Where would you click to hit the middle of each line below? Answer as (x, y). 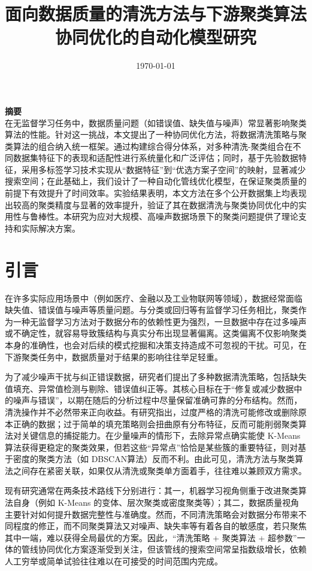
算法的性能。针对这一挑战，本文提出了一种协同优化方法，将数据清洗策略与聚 (156, 134)
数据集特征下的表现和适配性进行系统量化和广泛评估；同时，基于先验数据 (155, 158)
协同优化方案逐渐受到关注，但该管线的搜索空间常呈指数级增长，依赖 (172, 549)
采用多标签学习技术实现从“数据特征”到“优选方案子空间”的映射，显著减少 (163, 169)
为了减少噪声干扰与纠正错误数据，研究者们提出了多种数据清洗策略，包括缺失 (156, 377)
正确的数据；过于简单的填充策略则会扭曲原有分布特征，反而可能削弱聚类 (155, 423)
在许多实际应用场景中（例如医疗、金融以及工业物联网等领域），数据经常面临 (154, 298)
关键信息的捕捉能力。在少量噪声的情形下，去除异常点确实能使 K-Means (161, 435)
